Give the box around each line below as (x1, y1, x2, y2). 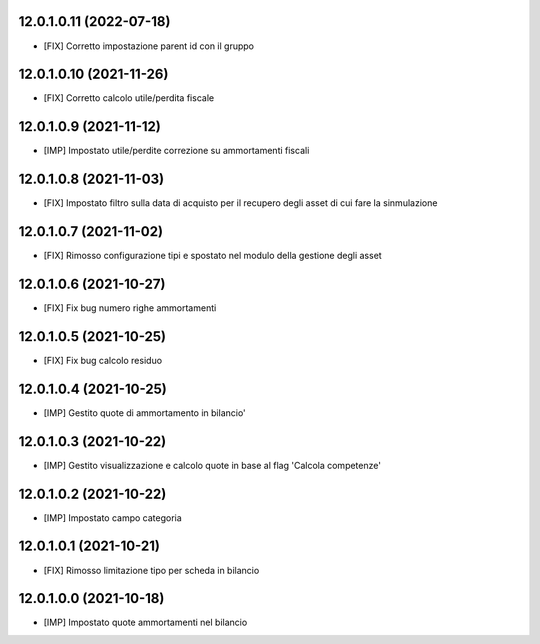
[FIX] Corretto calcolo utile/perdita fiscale (43, 92, 215, 104)
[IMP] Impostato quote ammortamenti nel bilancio (43, 616, 248, 629)
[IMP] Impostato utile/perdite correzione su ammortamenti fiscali (43, 145, 310, 157)
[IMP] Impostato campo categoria (43, 511, 182, 524)
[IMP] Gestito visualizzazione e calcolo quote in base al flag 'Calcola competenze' (43, 459, 382, 471)
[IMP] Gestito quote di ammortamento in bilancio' (43, 406, 247, 419)
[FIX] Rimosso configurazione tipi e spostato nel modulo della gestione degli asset (43, 250, 382, 262)
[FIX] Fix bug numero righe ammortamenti (43, 302, 217, 314)
